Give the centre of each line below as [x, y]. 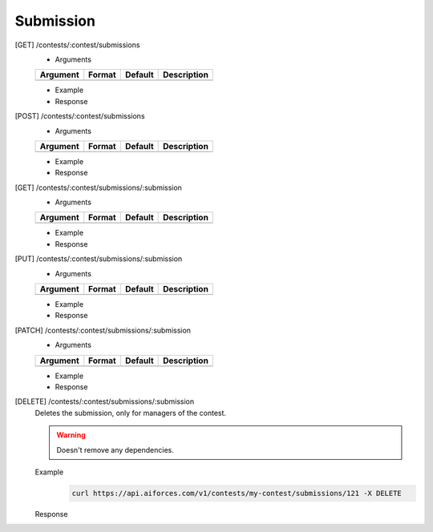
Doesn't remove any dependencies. [115, 449]
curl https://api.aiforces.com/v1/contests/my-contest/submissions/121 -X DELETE [237, 493]
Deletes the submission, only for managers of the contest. [131, 413]
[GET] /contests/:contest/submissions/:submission [98, 187]
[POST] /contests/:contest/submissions [80, 116]
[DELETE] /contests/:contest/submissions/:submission [105, 401]
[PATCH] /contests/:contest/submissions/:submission [103, 330]
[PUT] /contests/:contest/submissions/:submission [99, 259]
